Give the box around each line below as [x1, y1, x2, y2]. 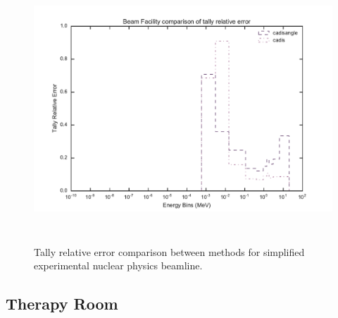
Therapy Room [6, 293, 118, 314]
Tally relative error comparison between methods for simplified [34, 244, 305, 259]
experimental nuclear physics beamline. [34, 258, 203, 273]
